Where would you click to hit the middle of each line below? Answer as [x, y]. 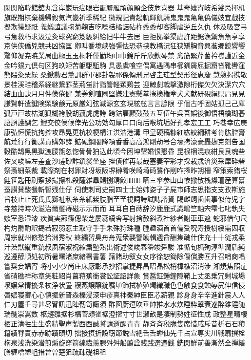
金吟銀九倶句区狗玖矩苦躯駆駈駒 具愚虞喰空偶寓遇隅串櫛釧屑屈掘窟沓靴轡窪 [125, 65]
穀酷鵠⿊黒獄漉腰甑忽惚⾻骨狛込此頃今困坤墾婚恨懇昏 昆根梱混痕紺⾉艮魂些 [125, 151]
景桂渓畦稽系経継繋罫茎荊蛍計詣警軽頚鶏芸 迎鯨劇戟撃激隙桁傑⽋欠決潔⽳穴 [125, 84]
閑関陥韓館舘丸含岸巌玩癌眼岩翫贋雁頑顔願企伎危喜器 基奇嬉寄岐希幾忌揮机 [125, 7]
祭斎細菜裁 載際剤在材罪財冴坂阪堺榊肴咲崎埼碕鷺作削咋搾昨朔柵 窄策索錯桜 [126, 170]
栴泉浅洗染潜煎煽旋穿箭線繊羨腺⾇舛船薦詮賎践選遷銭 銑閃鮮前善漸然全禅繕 [125, 342]
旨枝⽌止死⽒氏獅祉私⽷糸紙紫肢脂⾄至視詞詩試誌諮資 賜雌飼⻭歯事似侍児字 [125, 199]
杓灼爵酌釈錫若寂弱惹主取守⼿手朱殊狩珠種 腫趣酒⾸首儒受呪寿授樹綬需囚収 [125, 227]
